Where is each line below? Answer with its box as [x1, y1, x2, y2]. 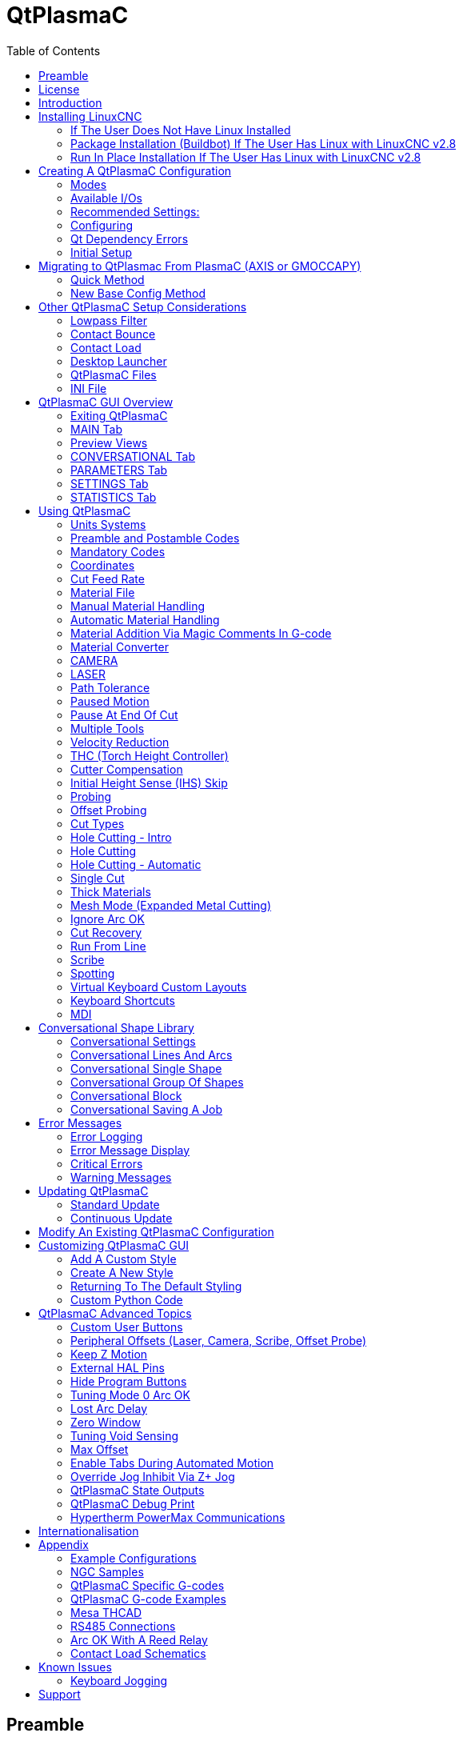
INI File [70, 381, 107, 395]
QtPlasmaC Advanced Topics [38, 1306, 192, 1320]
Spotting [70, 966, 115, 980]
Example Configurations [70, 1551, 197, 1565]
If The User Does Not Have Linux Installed [70, 122, 291, 137]
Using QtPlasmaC [38, 503, 131, 518]
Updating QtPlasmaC [38, 1183, 149, 1198]
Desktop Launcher [70, 354, 167, 368]
